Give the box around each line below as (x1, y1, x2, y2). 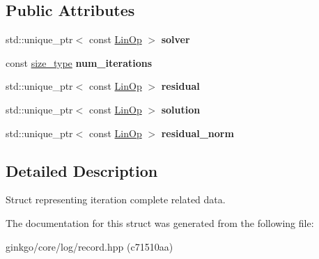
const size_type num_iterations (6, 55, 153, 70)
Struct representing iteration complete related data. (6, 192, 226, 207)
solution (161, 102, 201, 116)
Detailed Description (6, 159, 158, 181)
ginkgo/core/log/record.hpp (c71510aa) (6, 239, 173, 253)
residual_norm (161, 125, 234, 140)
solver (161, 32, 190, 47)
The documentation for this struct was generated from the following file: (6, 215, 314, 230)
